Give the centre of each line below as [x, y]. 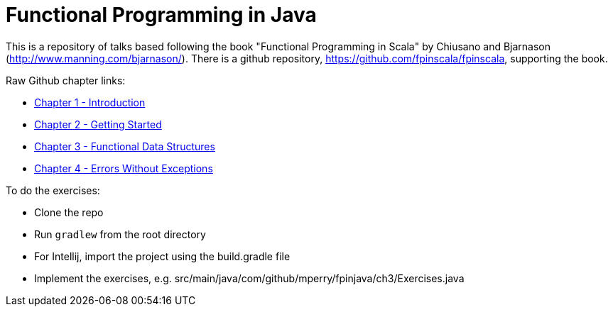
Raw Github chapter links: [66, 80]
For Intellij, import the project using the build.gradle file [162, 256]
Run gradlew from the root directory [120, 234]
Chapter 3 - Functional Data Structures [125, 146]
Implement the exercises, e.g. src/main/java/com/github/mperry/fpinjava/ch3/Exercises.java [249, 278]
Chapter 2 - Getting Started [98, 124]
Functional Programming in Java [161, 15]
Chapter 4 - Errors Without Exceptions [124, 168]
